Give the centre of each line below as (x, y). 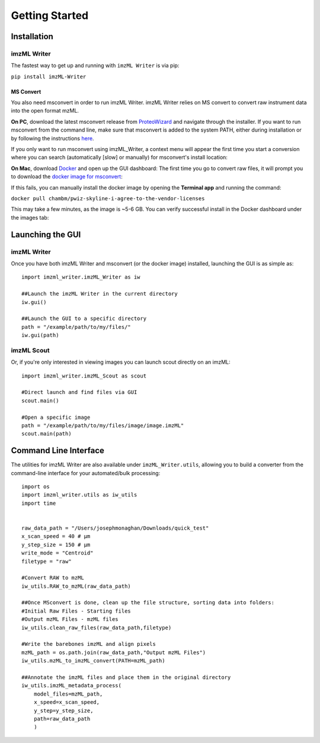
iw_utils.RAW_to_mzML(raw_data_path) (76, 586)
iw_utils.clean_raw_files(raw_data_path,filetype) (97, 627)
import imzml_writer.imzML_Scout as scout (84, 376)
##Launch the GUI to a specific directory (84, 319)
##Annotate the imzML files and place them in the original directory (126, 678)
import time (39, 503)
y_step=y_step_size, (63, 710)
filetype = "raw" (47, 561)
